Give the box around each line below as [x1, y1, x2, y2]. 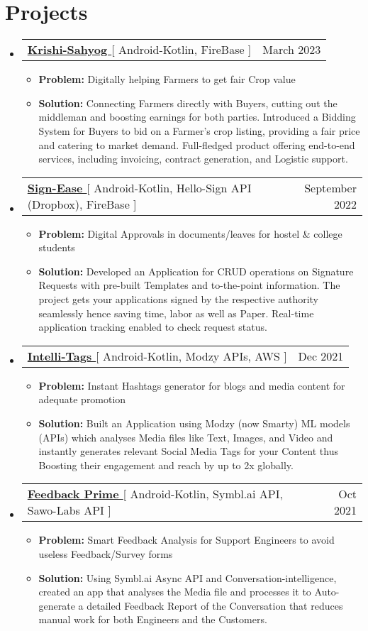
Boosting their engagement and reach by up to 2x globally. [38, 457, 294, 472]
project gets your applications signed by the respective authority [38, 292, 319, 307]
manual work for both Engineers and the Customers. [38, 612, 267, 627]
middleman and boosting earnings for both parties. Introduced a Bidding [38, 109, 356, 124]
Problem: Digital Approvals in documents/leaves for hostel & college [38, 226, 342, 241]
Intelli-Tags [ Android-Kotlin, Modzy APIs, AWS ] [27, 347, 287, 364]
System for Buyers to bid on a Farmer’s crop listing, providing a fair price [38, 123, 360, 138]
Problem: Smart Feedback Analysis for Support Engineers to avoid [38, 532, 335, 547]
